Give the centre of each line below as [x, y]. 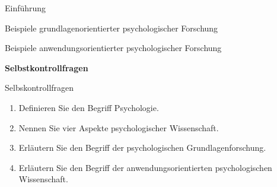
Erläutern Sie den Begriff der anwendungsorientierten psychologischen [145, 167]
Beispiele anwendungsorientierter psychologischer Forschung [113, 48]
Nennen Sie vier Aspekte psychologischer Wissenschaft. [119, 127]
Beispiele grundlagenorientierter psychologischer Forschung [112, 28]
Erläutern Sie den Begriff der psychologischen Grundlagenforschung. [142, 148]
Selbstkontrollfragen [47, 67]
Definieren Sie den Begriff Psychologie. [89, 107]
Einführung [26, 8]
